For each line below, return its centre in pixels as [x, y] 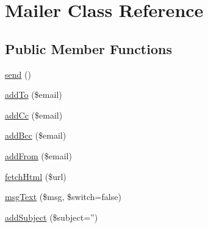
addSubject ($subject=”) [52, 217]
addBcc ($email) [36, 135]
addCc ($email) [34, 115]
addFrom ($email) [38, 155]
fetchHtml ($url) [36, 176]
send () [18, 74]
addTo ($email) [34, 95]
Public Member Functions [88, 48]
